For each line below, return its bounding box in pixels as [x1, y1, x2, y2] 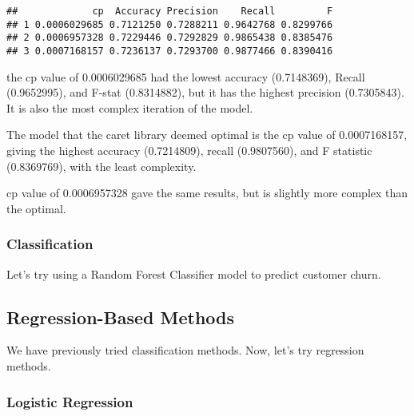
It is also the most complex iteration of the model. [6, 99, 253, 116]
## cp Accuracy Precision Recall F [6, 6, 333, 17]
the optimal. [6, 200, 66, 216]
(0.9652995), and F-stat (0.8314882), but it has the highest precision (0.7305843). [6, 84, 404, 101]
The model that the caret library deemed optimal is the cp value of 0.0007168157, [6, 126, 408, 143]
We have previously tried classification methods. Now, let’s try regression [6, 342, 364, 359]
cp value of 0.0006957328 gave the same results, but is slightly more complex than [6, 184, 408, 201]
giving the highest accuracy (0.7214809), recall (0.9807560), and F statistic [6, 142, 372, 158]
